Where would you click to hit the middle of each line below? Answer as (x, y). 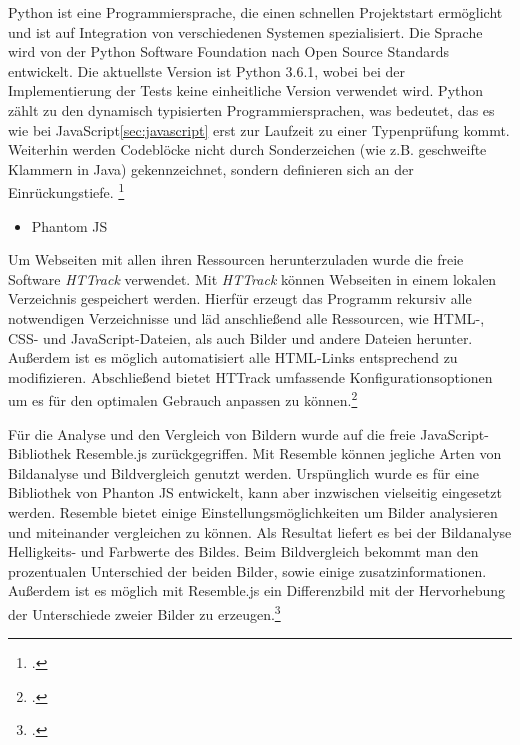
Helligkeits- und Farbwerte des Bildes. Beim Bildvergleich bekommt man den (243, 551)
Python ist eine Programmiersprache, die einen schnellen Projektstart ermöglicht (255, 12)
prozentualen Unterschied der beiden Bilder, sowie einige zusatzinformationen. (247, 570)
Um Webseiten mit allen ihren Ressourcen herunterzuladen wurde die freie (236, 259)
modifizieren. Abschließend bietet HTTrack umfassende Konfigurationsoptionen (250, 376)
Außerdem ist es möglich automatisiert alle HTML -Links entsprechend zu (233, 357)
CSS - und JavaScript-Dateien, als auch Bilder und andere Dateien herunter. (240, 337)
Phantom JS (69, 225)
